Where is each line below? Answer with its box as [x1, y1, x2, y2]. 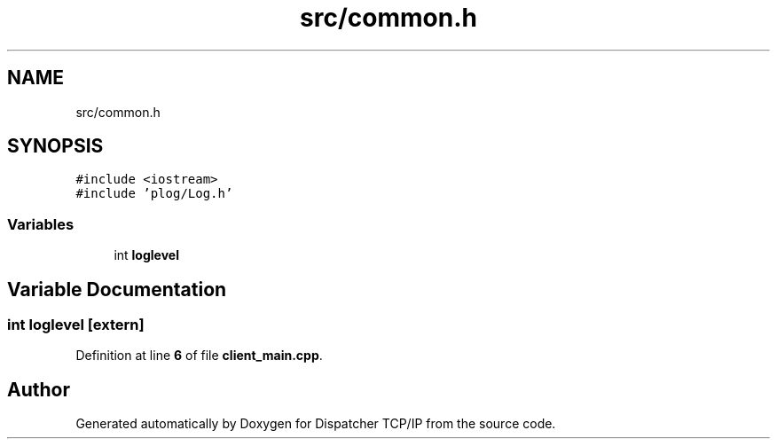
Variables [7, 215, 75, 233]
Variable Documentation [7, 278, 227, 301]
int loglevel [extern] [7, 316, 145, 334]
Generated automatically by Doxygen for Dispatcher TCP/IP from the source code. [75, 416, 556, 432]
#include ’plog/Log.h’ [75, 186, 233, 201]
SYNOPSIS [7, 135, 104, 158]
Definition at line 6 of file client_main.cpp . [75, 348, 323, 364]
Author [7, 378, 70, 401]
